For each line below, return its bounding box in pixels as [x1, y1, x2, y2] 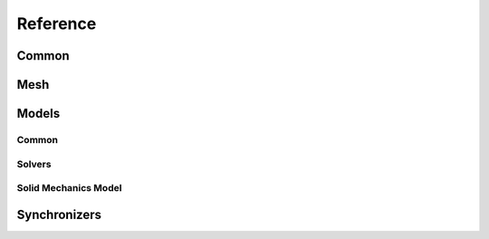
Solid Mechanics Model [16, 182, 122, 195]
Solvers [16, 158, 52, 170]
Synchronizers [16, 206, 102, 222]
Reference [16, 14, 97, 33]
